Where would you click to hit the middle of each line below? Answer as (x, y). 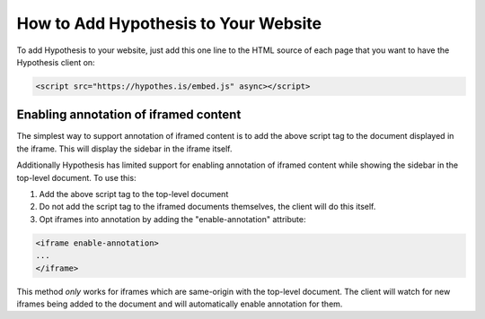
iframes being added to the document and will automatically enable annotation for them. (180, 304)
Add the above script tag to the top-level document (134, 194)
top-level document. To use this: (76, 177)
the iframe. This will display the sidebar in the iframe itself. (124, 149)
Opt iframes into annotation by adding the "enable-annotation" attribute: (172, 219)
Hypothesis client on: (56, 62)
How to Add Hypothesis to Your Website (169, 23)
